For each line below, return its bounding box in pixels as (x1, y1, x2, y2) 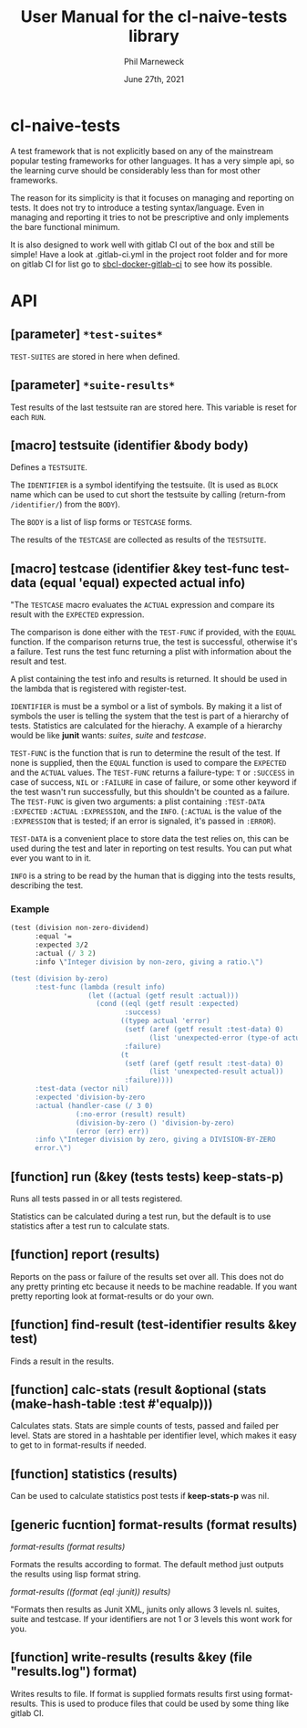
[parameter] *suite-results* (10, 377, 176, 393)
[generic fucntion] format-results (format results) (10, 1517, 298, 1533)
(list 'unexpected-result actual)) (148, 1067, 284, 1076)
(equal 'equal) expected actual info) (38, 575, 246, 591)
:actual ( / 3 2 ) (34, 949, 97, 958)
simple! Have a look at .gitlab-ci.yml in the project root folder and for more (10, 248, 288, 259)
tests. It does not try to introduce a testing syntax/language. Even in (10, 202, 265, 213)
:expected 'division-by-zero (34, 1093, 146, 1102)
